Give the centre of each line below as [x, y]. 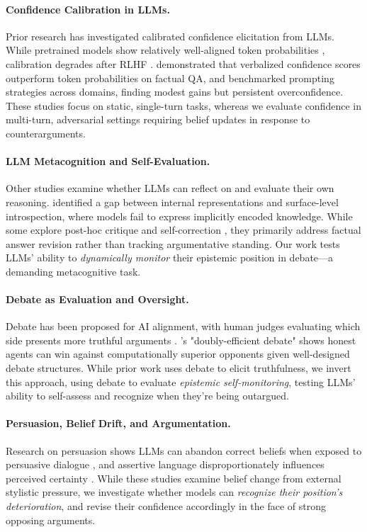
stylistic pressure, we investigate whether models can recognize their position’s [174, 492]
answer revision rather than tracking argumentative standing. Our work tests [173, 243]
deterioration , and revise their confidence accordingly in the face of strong [166, 506]
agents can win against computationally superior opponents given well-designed [178, 354]
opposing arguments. [51, 520]
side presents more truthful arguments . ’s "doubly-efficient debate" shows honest [181, 340]
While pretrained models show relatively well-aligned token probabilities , [165, 50]
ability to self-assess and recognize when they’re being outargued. [147, 396]
